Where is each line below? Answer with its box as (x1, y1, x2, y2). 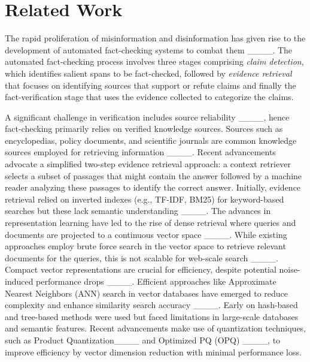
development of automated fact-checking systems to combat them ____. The (5, 43, 293, 56)
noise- (279, 263, 300, 276)
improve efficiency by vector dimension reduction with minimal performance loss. (5, 345, 302, 358)
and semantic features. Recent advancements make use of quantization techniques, (5, 322, 306, 334)
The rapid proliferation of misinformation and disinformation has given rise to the (5, 32, 306, 44)
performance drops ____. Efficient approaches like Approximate (36, 275, 276, 287)
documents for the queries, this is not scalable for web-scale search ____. (5, 251, 278, 264)
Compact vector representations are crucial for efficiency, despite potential (5, 263, 276, 276)
